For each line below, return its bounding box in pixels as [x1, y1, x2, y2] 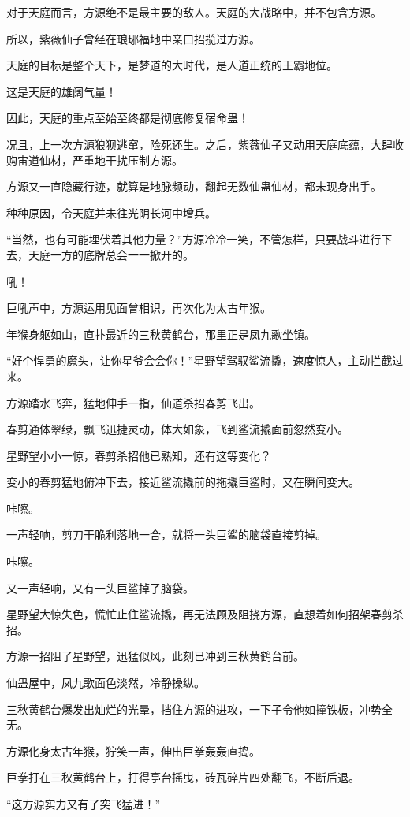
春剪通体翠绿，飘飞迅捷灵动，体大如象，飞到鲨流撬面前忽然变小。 [6, 421, 348, 437]
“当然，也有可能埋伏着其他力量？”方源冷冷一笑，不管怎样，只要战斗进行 [6, 231, 382, 247]
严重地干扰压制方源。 [72, 151, 183, 168]
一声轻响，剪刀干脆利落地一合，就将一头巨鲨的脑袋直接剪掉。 [6, 526, 326, 543]
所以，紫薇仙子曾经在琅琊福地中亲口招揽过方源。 [6, 30, 260, 46]
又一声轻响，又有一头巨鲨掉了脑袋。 [6, 579, 194, 596]
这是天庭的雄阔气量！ [6, 83, 117, 99]
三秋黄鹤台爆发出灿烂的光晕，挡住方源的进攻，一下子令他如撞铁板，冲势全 [6, 700, 393, 717]
